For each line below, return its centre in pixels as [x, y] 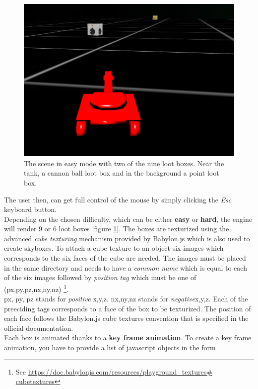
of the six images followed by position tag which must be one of [100, 277]
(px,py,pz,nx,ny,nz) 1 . [36, 288]
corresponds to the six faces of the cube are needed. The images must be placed [125, 258]
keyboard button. [30, 209]
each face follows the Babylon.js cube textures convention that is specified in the [126, 318]
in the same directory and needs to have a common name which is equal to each [126, 267]
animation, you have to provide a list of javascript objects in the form [110, 347]
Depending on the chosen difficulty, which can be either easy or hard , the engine [128, 219]
